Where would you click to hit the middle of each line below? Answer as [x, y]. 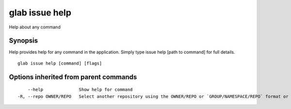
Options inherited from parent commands [73, 77]
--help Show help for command [80, 90]
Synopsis [24, 41]
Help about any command [35, 27]
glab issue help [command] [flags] [60, 63]
